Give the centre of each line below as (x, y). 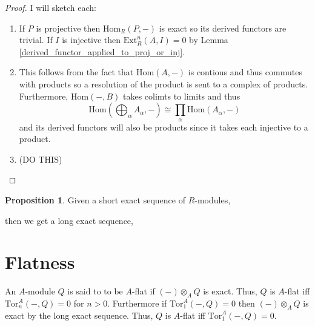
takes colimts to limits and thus (181, 96)
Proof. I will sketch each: (51, 7)
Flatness (40, 262)
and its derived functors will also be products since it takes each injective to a (164, 127)
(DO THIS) (41, 159)
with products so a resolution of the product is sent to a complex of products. (164, 83)
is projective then (68, 28)
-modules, (213, 199)
